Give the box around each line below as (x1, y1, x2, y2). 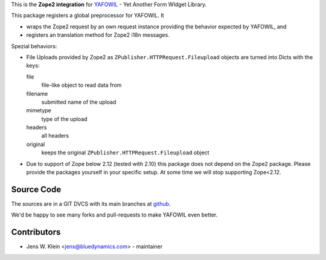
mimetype (26, 107, 51, 114)
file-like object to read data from (41, 81, 122, 89)
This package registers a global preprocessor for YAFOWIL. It (11, 12, 164, 19)
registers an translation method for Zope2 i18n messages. (26, 31, 170, 39)
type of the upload (41, 115, 88, 122)
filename (26, 90, 48, 97)
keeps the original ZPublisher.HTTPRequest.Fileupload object (41, 149, 209, 156)
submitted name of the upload (41, 98, 117, 106)
